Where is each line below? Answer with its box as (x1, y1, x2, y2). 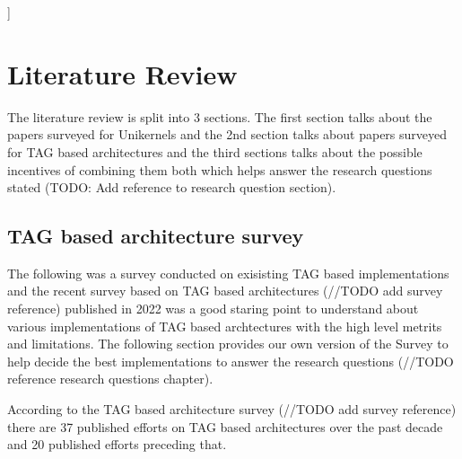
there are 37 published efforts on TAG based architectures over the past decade (7, 417, 443, 436)
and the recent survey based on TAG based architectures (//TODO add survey (7, 281, 443, 300)
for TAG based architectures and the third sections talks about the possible (7, 142, 423, 161)
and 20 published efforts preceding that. (7, 435, 227, 454)
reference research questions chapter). (7, 369, 214, 388)
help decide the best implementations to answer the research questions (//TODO (7, 351, 454, 370)
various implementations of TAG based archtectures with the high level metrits (7, 316, 442, 335)
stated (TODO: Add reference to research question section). (7, 178, 336, 197)
